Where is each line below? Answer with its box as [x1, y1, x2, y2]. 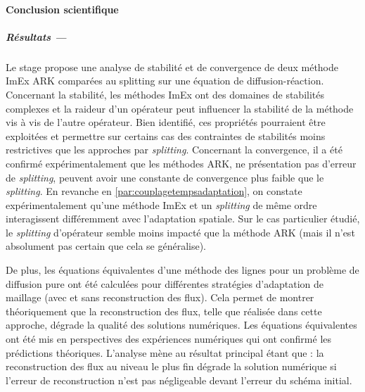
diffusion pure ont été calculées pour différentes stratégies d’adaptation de [6, 276, 324, 291]
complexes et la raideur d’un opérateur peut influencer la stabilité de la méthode [6, 101, 354, 115]
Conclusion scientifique [6, 1, 119, 16]
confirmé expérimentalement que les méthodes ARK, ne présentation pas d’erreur [6, 156, 357, 170]
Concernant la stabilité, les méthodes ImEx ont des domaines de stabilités [6, 87, 325, 101]
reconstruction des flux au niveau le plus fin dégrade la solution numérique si [6, 359, 337, 374]
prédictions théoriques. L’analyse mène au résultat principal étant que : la [6, 345, 324, 360]
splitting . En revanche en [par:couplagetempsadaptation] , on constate [6, 184, 302, 198]
